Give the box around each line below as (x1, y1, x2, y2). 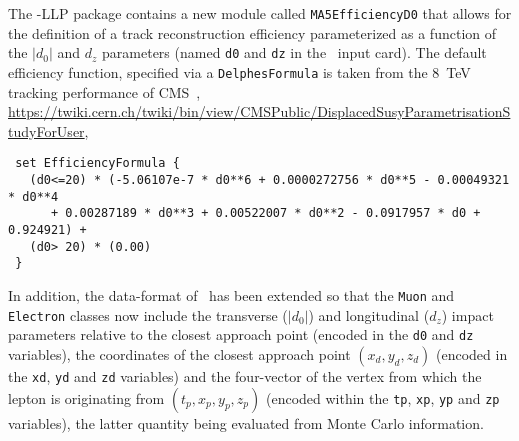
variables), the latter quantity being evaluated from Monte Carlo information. (8, 412, 484, 433)
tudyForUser (8, 120, 85, 141)
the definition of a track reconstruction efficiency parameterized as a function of (8, 22, 497, 43)
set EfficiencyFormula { (15, 156, 180, 171)
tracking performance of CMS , (8, 81, 201, 102)
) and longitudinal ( (308, 304, 430, 325)
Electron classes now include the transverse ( (8, 304, 288, 325)
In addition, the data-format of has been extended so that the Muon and (8, 284, 455, 305)
